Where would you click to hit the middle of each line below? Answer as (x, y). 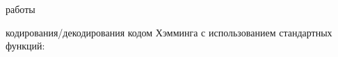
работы (21, 9)
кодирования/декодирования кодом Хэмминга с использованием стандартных (169, 32)
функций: (25, 46)
